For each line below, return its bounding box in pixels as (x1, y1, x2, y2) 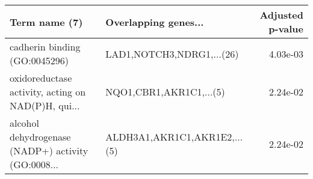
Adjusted (259, 8, 303, 22)
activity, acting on (10, 85, 86, 99)
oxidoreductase (10, 71, 72, 85)
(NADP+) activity (10, 144, 88, 157)
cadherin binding (10, 40, 81, 53)
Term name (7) (10, 14, 83, 29)
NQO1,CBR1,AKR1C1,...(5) (105, 85, 225, 99)
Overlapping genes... (105, 14, 204, 29)
